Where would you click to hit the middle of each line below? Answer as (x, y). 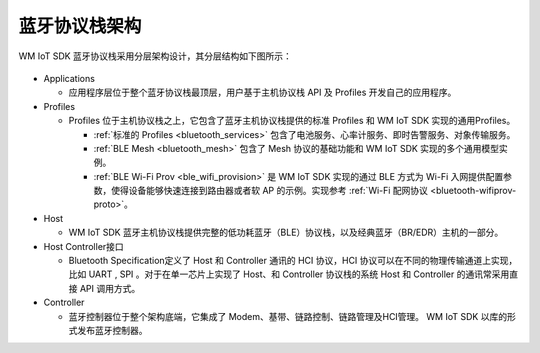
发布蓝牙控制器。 (112, 330)
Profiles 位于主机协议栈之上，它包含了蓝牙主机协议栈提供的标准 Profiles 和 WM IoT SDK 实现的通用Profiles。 (292, 121)
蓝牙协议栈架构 (80, 26)
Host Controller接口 (83, 246)
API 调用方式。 (110, 288)
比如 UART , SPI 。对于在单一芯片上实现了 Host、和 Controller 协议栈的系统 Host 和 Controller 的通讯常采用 (289, 274)
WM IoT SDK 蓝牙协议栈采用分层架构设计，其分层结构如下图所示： (155, 56)
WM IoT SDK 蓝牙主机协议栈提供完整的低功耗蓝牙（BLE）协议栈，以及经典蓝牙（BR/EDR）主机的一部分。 (286, 232)
